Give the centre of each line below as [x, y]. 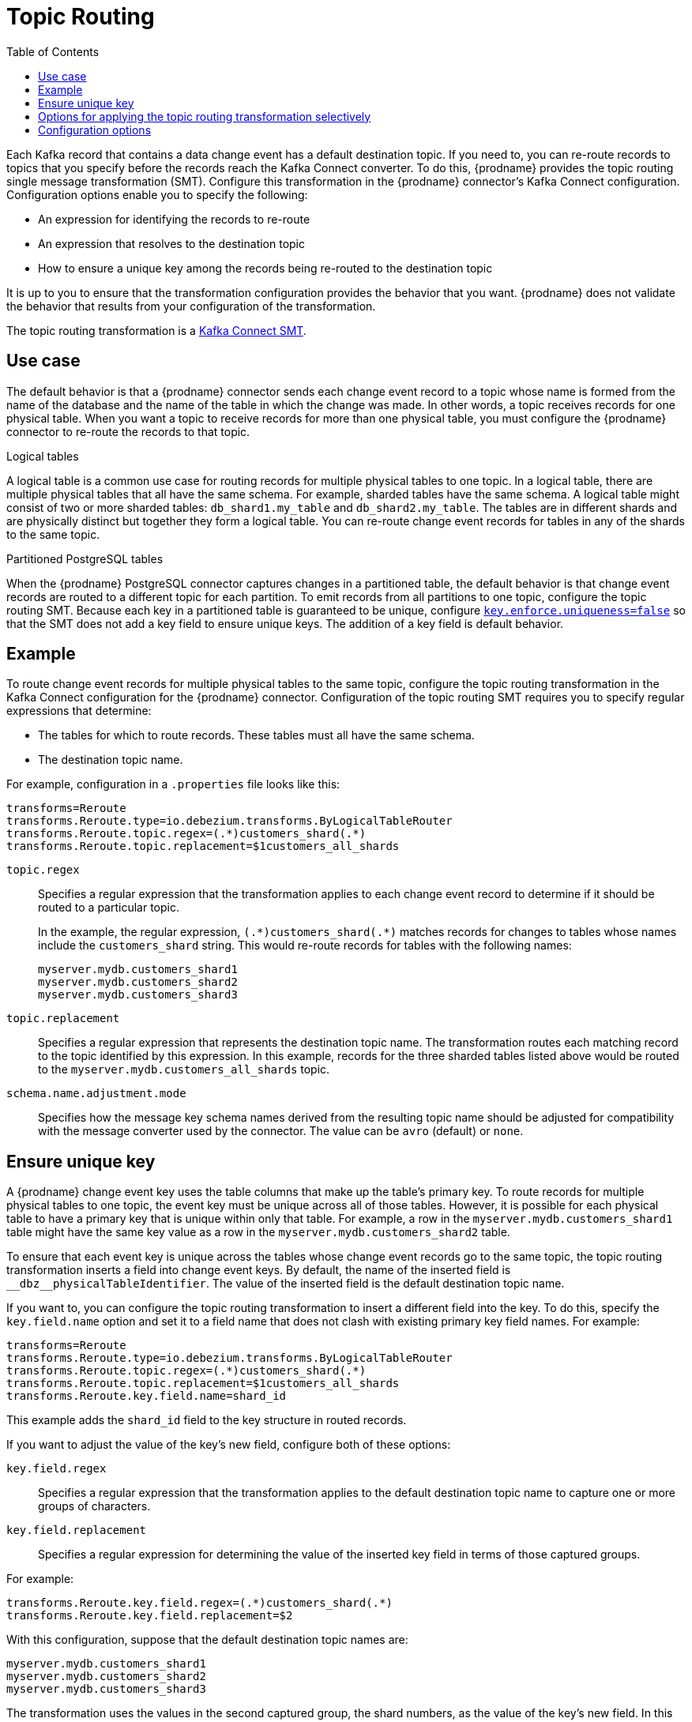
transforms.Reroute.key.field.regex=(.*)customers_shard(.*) [199, 1603]
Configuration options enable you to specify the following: [157, 194]
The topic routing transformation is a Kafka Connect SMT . [156, 330]
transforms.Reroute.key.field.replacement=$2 [150, 1616]
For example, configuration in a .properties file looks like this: [173, 784]
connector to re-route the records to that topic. [128, 431]
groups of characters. [94, 1506]
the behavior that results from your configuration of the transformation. [191, 306]
